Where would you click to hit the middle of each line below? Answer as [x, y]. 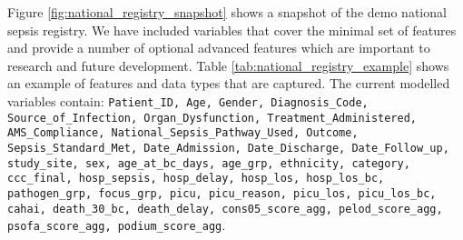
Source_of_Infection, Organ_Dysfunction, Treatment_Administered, [212, 118]
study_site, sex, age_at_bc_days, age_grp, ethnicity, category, [209, 163]
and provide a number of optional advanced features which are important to [219, 48]
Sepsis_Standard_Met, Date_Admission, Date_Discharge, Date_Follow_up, [228, 148]
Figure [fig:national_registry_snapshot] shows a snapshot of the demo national [227, 12]
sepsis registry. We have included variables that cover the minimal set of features [232, 30]
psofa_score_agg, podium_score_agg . [117, 225]
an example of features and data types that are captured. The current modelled [229, 83]
